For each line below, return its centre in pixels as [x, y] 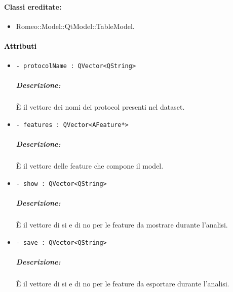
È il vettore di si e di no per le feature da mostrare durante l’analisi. [122, 225]
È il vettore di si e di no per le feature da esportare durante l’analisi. [123, 283]
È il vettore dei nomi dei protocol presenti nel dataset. [100, 107]
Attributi [20, 45]
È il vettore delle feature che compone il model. [90, 166]
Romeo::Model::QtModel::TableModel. [75, 26]
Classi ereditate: [33, 6]
